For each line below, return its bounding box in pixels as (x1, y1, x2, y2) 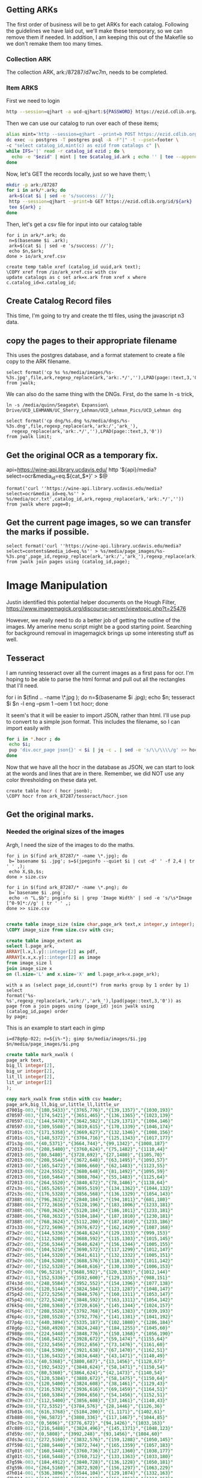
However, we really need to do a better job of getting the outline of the (6, 616, 180, 624)
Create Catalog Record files (6, 296, 112, 306)
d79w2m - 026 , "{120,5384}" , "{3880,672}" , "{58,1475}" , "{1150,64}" (6, 1375, 168, 1381)
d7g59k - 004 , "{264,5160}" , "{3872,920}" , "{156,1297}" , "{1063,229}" (6, 1465, 173, 1471)
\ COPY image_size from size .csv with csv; (6, 927, 114, 933)
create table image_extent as (6, 938, 82, 944)
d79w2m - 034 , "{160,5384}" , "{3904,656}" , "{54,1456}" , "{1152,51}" (6, 1392, 168, 1398)
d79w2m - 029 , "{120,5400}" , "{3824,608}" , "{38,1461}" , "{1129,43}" (6, 1381, 168, 1387)
